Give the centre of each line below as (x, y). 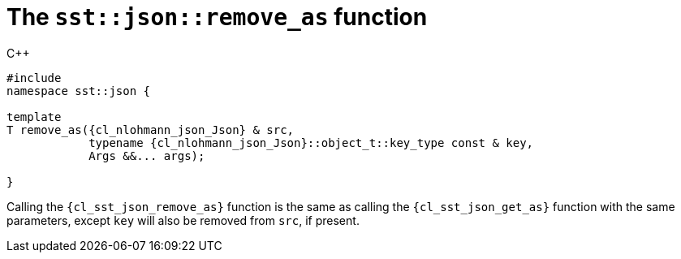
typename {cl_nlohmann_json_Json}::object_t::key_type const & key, (311, 142)
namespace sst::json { (79, 91)
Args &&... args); (147, 155)
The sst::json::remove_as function (217, 17)
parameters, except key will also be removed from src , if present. (183, 220)
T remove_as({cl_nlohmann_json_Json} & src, (151, 129)
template (34, 117)
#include (34, 78)
